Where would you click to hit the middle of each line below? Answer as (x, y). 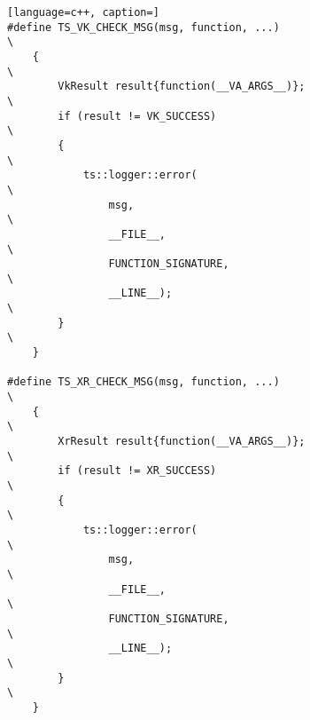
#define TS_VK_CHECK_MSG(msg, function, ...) (143, 27)
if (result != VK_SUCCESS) (137, 116)
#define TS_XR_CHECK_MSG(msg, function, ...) (143, 382)
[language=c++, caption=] (83, 12)
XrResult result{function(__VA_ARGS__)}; (182, 442)
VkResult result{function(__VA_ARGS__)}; (182, 87)
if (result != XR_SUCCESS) (137, 471)
